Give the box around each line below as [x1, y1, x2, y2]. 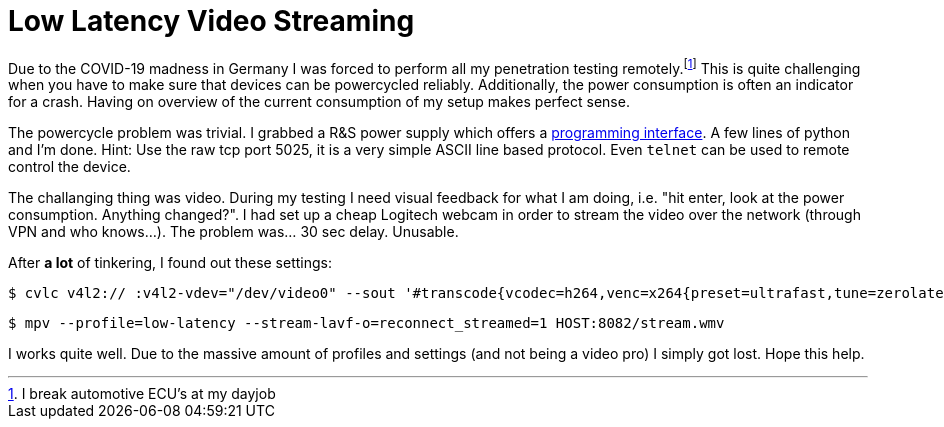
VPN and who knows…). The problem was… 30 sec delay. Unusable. [8, 223, 459, 241]
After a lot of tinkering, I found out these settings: [8, 254, 332, 272]
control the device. [8, 158, 131, 176]
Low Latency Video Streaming [8, 4, 415, 38]
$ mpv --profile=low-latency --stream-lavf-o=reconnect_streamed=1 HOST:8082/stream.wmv [8, 315, 725, 332]
